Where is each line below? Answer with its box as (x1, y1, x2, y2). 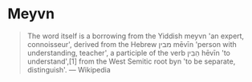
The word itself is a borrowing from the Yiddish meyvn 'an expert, (26, 31, 245, 41)
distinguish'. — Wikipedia (26, 64, 112, 74)
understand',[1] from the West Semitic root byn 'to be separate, (26, 57, 236, 66)
